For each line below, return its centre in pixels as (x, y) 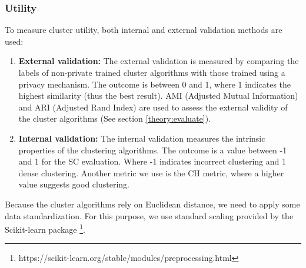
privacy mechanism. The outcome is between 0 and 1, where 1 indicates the (155, 84)
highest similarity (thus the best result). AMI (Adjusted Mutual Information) (158, 96)
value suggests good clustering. (74, 184)
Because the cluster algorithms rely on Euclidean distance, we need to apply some (152, 204)
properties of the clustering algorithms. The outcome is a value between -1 (153, 150)
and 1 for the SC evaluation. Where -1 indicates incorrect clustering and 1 (152, 161)
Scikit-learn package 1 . (45, 228)
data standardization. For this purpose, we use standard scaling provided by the (149, 215)
